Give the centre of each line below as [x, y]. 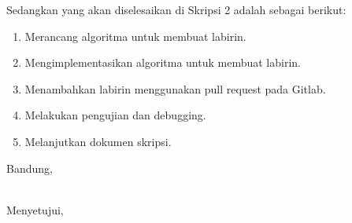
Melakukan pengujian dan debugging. [115, 115]
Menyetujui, [35, 209]
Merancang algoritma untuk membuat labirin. [135, 36]
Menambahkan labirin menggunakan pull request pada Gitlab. [175, 88]
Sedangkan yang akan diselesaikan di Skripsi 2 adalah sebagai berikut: [176, 9]
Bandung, [30, 168]
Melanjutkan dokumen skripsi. [98, 141]
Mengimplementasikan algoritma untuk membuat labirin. [163, 62]
